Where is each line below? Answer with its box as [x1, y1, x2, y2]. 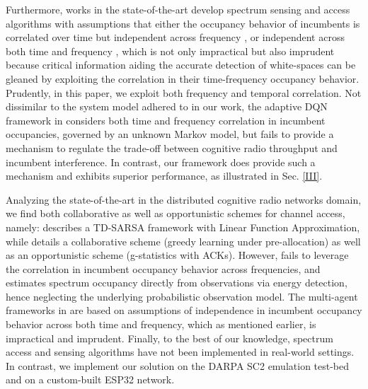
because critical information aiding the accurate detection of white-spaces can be [6, 57, 356, 72]
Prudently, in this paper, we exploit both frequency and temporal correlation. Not [6, 85, 362, 100]
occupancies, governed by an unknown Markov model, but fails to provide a [6, 127, 334, 141]
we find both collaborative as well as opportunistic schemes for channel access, [6, 206, 345, 221]
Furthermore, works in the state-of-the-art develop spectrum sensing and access [6, 2, 350, 16]
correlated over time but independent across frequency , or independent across [6, 30, 345, 45]
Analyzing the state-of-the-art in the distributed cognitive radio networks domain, [6, 192, 362, 207]
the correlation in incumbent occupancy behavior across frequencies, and [6, 261, 321, 276]
